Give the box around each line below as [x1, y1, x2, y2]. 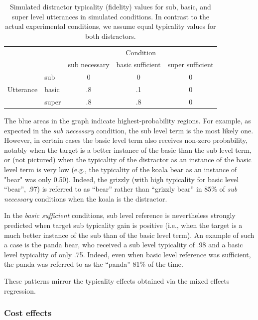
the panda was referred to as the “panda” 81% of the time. [4, 259, 183, 269]
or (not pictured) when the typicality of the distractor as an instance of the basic [4, 154, 252, 165]
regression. [4, 285, 36, 296]
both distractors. [85, 30, 136, 41]
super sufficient [167, 59, 214, 70]
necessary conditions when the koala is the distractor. [4, 193, 167, 204]
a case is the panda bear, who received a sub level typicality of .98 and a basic [4, 239, 243, 250]
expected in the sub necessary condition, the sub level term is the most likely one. [4, 125, 254, 135]
